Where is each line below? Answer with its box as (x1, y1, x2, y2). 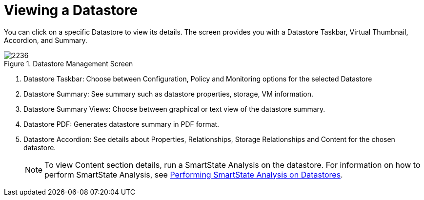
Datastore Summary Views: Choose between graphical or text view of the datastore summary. (23, 104, 325, 113)
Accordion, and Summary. (4, 36, 87, 44)
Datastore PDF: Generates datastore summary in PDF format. (23, 120, 220, 128)
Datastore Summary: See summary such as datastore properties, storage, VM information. (23, 89, 313, 98)
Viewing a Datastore (4, 2, 138, 19)
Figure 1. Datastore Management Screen (4, 59, 133, 68)
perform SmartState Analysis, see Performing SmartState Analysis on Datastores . (44, 169, 343, 180)
